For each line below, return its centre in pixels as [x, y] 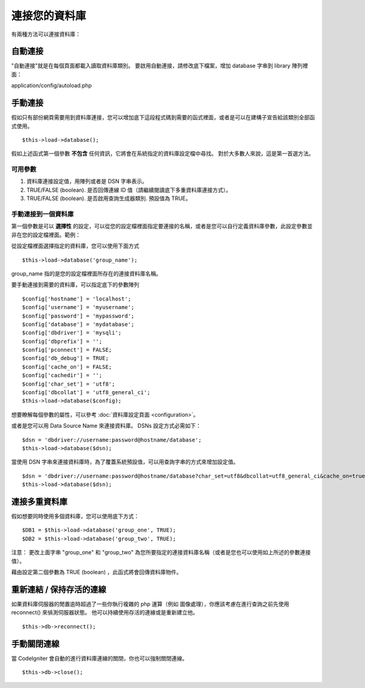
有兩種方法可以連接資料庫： [46, 34]
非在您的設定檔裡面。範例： [46, 235]
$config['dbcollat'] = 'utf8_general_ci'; [86, 393]
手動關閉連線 [35, 644]
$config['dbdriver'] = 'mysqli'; [72, 333]
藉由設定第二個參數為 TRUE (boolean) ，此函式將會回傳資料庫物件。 [97, 572]
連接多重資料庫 [39, 502]
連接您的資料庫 [49, 16]
